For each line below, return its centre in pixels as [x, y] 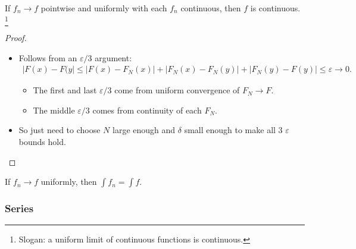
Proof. [16, 37]
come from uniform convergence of [177, 90]
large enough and [144, 130]
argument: [113, 57]
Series [19, 208]
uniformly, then [69, 182]
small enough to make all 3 [233, 130]
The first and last [65, 90]
